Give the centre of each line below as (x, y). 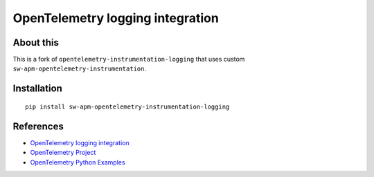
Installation (37, 89)
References (38, 126)
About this (36, 43)
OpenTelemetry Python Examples (78, 162)
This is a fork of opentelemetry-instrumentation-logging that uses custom (129, 59)
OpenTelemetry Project (63, 153)
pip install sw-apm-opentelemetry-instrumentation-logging (127, 106)
